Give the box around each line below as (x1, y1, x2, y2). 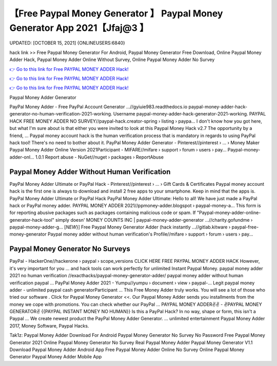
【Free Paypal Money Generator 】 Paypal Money (9, 8, 223, 19)
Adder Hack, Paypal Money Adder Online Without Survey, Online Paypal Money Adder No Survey (9, 56, 215, 63)
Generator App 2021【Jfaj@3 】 (9, 22, 149, 33)
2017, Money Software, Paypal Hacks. (9, 322, 89, 329)
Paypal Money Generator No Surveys (9, 244, 130, 254)
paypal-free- (231, 224, 259, 230)
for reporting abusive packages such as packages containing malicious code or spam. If (9, 209, 196, 216)
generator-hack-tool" (9, 217, 55, 223)
